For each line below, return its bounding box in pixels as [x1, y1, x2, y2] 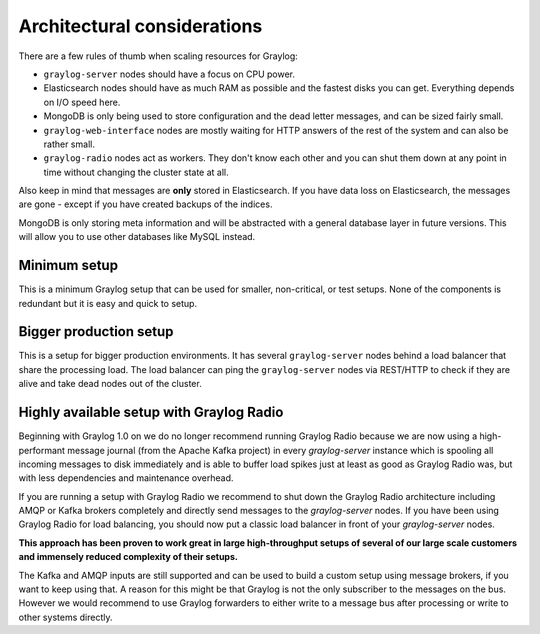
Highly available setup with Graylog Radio [18, 404, 284, 421]
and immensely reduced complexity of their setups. [18, 551, 239, 563]
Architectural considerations [18, 15, 263, 37]
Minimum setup [18, 257, 119, 274]
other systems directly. [18, 611, 113, 623]
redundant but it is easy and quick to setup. [18, 297, 198, 309]
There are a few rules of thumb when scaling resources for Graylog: [18, 50, 299, 62]
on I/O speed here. [43, 96, 121, 108]
